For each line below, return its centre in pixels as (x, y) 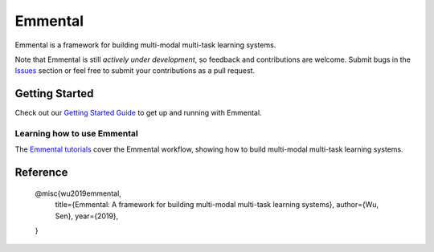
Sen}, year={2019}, (87, 216)
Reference (41, 173)
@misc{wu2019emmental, (78, 193)
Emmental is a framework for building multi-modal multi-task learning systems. (145, 45)
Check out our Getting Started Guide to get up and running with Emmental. (138, 113)
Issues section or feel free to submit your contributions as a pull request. (135, 71)
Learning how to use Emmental (76, 134)
